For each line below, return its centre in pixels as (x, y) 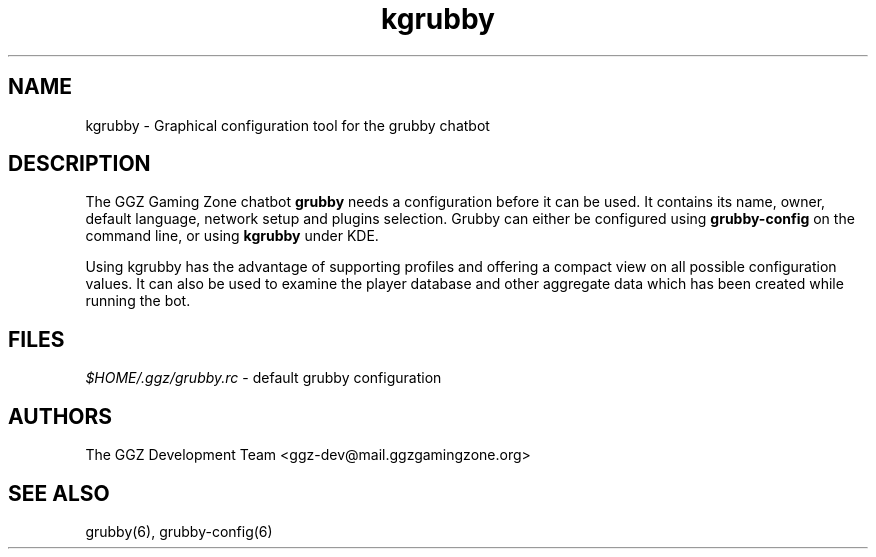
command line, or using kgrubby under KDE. (232, 236)
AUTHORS (60, 416)
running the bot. (138, 301)
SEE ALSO (59, 493)
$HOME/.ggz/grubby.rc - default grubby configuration (263, 378)
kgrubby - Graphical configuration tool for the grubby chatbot (287, 125)
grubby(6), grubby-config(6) (179, 531)
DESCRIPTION (79, 164)
